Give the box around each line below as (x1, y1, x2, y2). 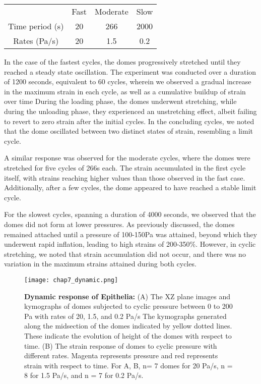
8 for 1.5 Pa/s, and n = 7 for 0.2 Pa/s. (24, 370, 144, 380)
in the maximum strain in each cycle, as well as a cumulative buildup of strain (4, 86, 246, 96)
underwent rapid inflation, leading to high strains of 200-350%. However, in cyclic (4, 239, 256, 249)
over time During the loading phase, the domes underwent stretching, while (4, 96, 237, 106)
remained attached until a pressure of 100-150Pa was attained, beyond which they (4, 229, 257, 239)
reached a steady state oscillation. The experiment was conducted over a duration (4, 66, 256, 77)
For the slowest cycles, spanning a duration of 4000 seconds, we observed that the (4, 209, 256, 220)
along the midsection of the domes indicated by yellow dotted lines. (24, 320, 232, 331)
